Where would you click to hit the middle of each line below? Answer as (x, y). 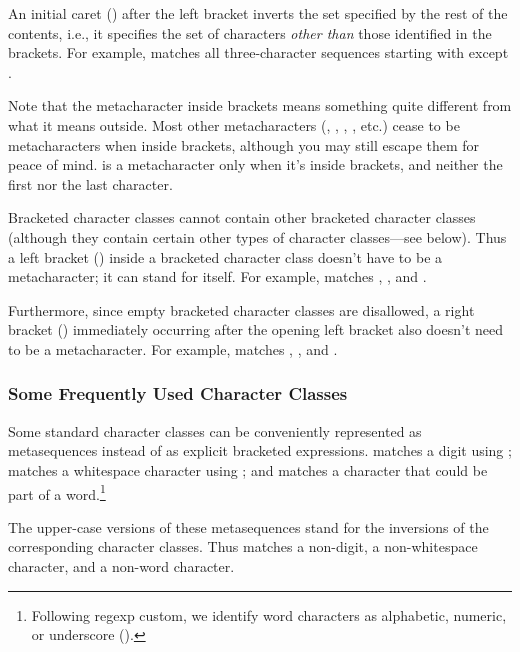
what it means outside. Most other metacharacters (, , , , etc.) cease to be (234, 124)
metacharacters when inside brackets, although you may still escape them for (244, 144)
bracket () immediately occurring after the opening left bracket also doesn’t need (256, 329)
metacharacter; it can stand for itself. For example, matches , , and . (217, 276)
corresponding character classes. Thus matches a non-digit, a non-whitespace (243, 546)
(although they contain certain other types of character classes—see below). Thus (257, 236)
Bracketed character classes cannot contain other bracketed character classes (242, 217)
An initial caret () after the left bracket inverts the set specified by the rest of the (258, 13)
